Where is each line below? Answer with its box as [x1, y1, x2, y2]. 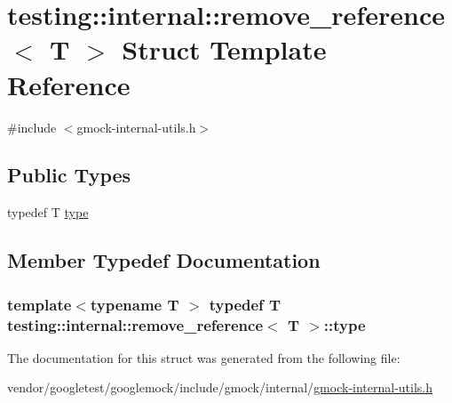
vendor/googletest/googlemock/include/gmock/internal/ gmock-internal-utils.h [7, 378, 433, 397]
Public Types [7, 161, 131, 189]
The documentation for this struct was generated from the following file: [7, 348, 400, 367]
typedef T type [7, 203, 89, 222]
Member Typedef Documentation [7, 246, 321, 274]
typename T [90, 293, 179, 315]
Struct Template [122, 31, 327, 68]
